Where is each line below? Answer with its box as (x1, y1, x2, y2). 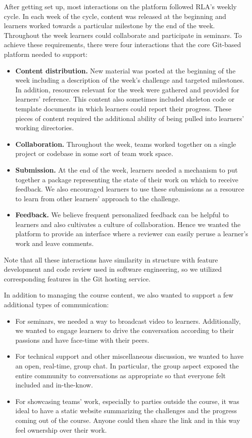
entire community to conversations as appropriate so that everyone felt (15, 370, 226, 380)
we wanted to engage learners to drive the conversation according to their (15, 325, 234, 335)
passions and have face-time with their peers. (15, 334, 150, 345)
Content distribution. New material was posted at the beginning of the (15, 65, 235, 75)
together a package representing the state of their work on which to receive (15, 174, 238, 184)
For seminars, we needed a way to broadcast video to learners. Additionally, (15, 315, 241, 326)
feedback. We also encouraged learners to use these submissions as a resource (15, 184, 244, 194)
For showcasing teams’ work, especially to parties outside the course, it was (15, 396, 239, 406)
